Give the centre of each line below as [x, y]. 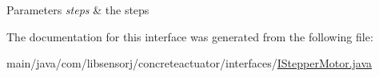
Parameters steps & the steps [78, 10]
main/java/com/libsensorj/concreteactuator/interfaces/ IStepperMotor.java [189, 63]
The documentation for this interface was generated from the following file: [190, 36]
